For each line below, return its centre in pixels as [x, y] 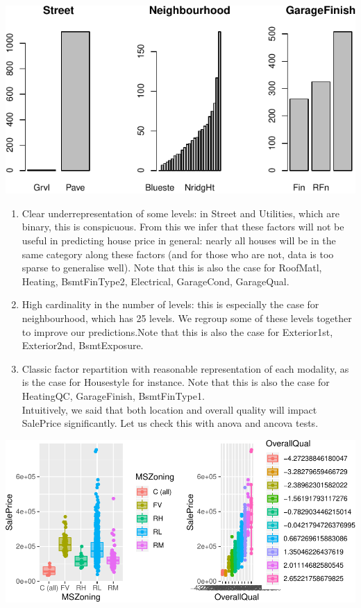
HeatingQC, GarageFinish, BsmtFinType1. [113, 395]
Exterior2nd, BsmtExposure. [83, 345]
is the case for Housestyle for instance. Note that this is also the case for [176, 382]
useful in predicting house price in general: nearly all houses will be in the [179, 240]
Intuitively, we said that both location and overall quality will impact [169, 409]
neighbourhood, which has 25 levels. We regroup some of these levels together [187, 318]
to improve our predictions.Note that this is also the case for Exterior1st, [177, 331]
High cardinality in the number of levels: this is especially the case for [170, 304]
